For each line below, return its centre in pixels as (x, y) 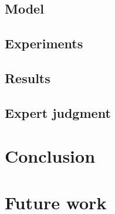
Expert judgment (58, 112)
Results (28, 78)
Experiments (44, 43)
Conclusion (50, 156)
